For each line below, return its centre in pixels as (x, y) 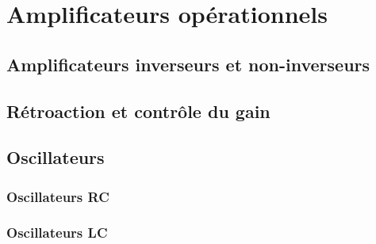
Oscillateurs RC (58, 196)
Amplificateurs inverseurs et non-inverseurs (188, 64)
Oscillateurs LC (57, 233)
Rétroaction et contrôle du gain (138, 111)
